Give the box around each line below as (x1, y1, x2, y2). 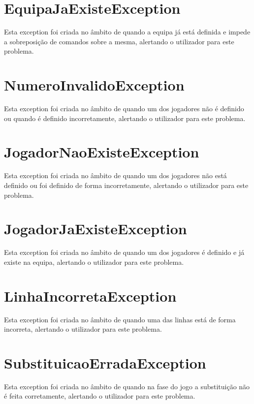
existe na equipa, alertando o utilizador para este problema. (4, 256, 184, 267)
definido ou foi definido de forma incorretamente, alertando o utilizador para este (4, 180, 249, 190)
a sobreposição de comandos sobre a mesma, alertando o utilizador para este (4, 36, 234, 46)
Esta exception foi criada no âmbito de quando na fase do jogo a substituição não (4, 381, 250, 391)
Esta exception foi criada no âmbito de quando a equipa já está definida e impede (4, 27, 251, 37)
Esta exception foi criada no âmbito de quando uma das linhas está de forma (4, 314, 236, 324)
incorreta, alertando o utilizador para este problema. (4, 324, 162, 334)
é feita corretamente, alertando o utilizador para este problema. (4, 391, 195, 401)
